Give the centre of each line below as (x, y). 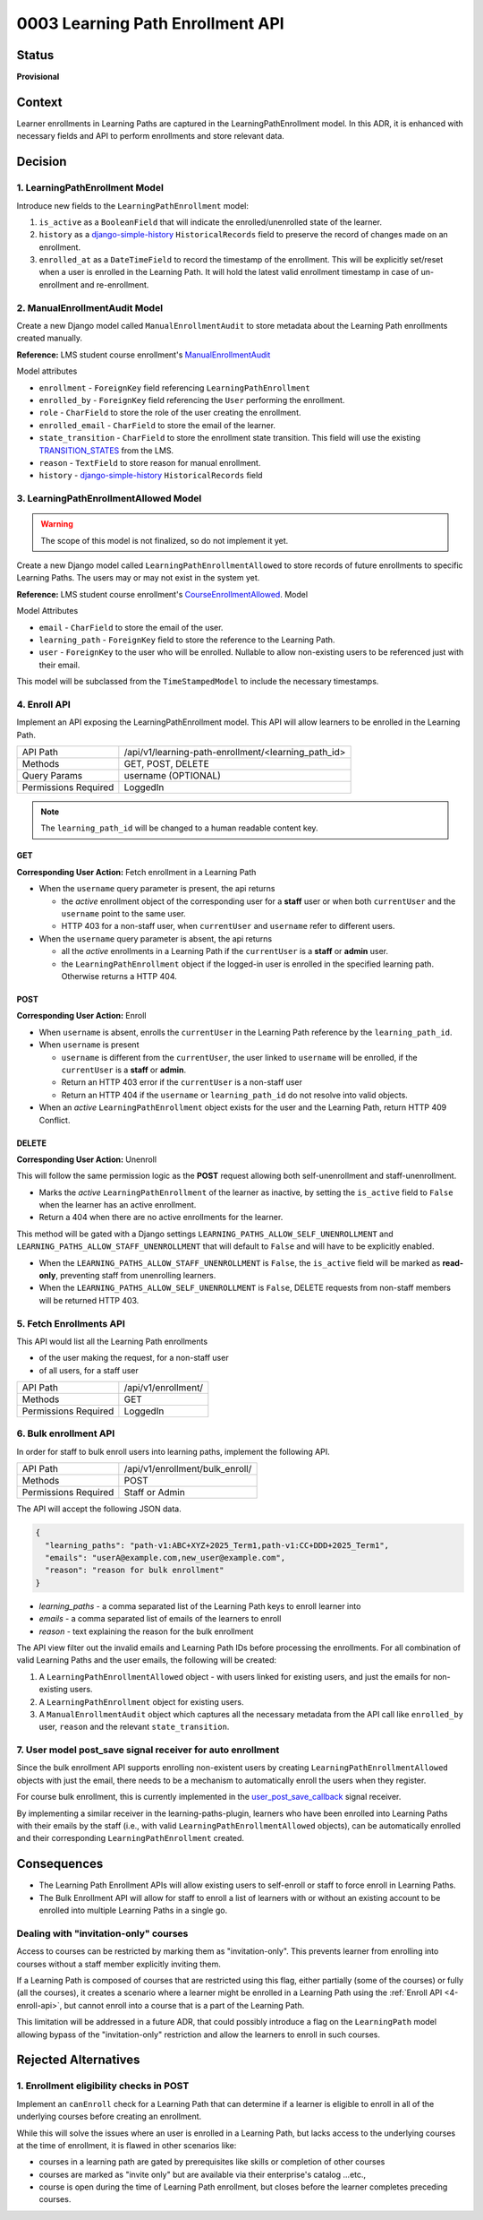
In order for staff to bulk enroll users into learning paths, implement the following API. (173, 1451)
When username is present (89, 1045)
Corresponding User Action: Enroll (81, 1016)
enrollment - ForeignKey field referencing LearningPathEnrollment (174, 387)
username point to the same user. (124, 914)
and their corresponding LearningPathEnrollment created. (131, 1838)
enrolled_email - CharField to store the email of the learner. (157, 425)
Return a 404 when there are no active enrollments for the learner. (161, 1218)
